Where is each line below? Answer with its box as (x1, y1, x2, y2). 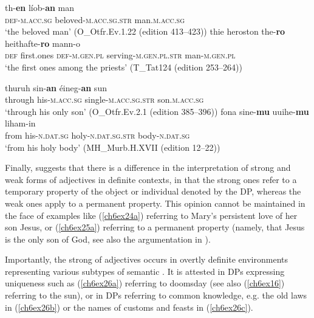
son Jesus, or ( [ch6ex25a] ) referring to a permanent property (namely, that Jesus (5, 221, 305, 233)
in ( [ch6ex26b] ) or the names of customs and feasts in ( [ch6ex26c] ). (5, 300, 253, 313)
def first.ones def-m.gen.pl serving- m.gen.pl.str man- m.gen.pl (5, 49, 236, 61)
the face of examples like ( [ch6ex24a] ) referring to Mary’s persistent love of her (5, 209, 298, 221)
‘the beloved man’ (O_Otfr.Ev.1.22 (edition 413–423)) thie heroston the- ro (5, 25, 285, 38)
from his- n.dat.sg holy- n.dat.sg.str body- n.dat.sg (5, 128, 190, 141)
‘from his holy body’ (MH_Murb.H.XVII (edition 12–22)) (5, 140, 220, 153)
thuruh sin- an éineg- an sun (5, 81, 107, 94)
